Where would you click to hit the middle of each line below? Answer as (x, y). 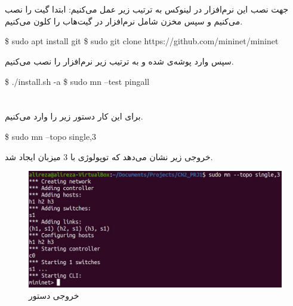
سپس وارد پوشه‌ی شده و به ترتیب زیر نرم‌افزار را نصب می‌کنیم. (119, 61)
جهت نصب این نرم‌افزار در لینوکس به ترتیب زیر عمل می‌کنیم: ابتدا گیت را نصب (147, 9)
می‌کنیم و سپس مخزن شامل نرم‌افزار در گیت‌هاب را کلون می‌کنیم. (124, 21)
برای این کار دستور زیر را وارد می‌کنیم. (74, 116)
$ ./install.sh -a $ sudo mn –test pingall (77, 81)
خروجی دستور (54, 296)
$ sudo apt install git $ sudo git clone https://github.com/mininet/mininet (142, 41)
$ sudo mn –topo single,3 (50, 136)
